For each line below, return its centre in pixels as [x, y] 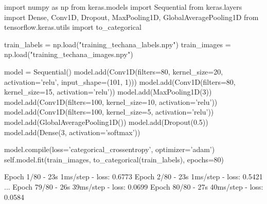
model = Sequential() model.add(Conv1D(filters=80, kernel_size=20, [114, 71]
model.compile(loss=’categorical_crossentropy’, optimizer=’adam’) [110, 149]
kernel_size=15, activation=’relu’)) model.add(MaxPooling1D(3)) [108, 92]
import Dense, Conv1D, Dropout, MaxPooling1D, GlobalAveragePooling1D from [131, 17]
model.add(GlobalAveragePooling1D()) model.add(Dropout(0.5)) [106, 122]
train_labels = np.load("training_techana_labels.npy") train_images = [118, 44]
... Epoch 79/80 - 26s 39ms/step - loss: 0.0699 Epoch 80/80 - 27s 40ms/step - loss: [134, 186]
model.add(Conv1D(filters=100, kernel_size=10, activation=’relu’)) [111, 101]
